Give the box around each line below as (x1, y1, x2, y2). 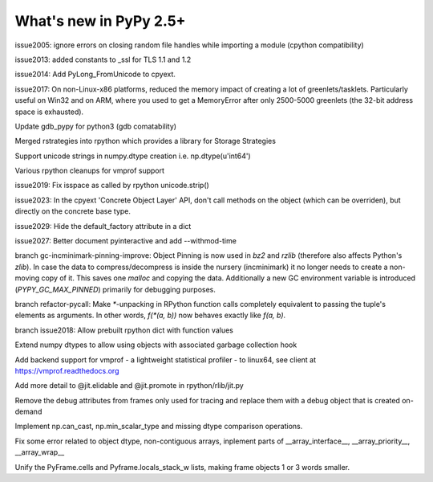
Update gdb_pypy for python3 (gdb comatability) (14, 121, 176, 131)
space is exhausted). (14, 107, 84, 116)
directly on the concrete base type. (14, 206, 132, 216)
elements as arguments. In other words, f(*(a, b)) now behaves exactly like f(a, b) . (14, 310, 286, 321)
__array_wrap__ (14, 447, 65, 457)
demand (14, 406, 42, 417)
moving (14, 273, 40, 283)
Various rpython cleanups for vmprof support (14, 165, 164, 176)
